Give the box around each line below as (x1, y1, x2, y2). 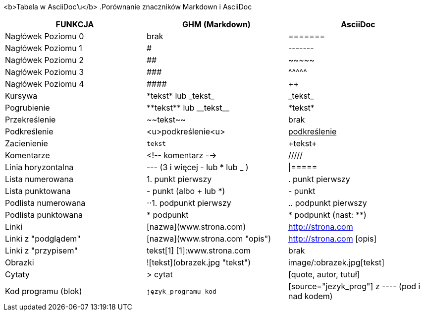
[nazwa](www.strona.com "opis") (146, 234, 271, 244)
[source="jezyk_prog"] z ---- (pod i (288, 281, 421, 291)
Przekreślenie (5, 115, 56, 125)
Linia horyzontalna (5, 162, 74, 172)
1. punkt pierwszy (146, 174, 212, 184)
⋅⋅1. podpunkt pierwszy (146, 198, 231, 208)
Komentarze (5, 150, 50, 160)
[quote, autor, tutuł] (288, 269, 360, 279)
